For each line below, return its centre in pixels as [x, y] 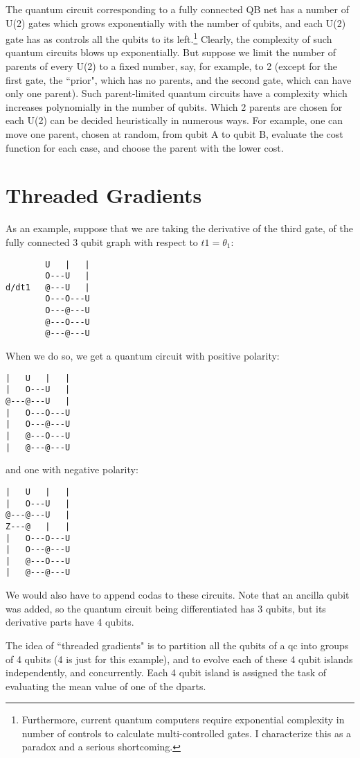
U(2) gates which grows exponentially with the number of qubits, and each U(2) [176, 23]
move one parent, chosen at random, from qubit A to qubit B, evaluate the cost [174, 134]
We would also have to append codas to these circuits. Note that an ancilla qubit [178, 595]
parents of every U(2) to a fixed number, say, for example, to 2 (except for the [172, 66]
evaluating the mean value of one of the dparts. [106, 686]
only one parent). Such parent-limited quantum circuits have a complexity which [177, 93]
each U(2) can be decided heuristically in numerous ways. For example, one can [174, 120]
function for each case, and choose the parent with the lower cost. [145, 147]
